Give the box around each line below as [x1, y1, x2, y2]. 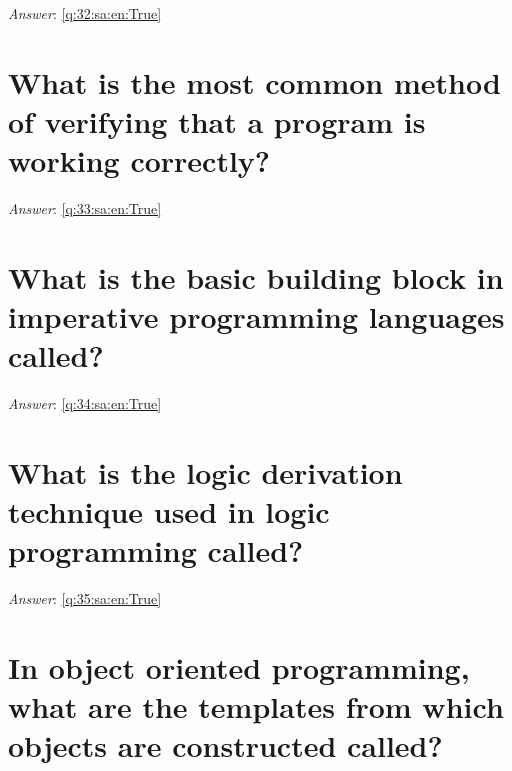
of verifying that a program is [8, 100, 426, 141]
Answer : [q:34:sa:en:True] [8, 393, 162, 414]
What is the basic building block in [8, 256, 504, 297]
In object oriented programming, [8, 647, 470, 688]
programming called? [8, 530, 304, 571]
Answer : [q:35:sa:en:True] [8, 588, 162, 609]
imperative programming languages [8, 296, 505, 337]
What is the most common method [8, 61, 501, 102]
